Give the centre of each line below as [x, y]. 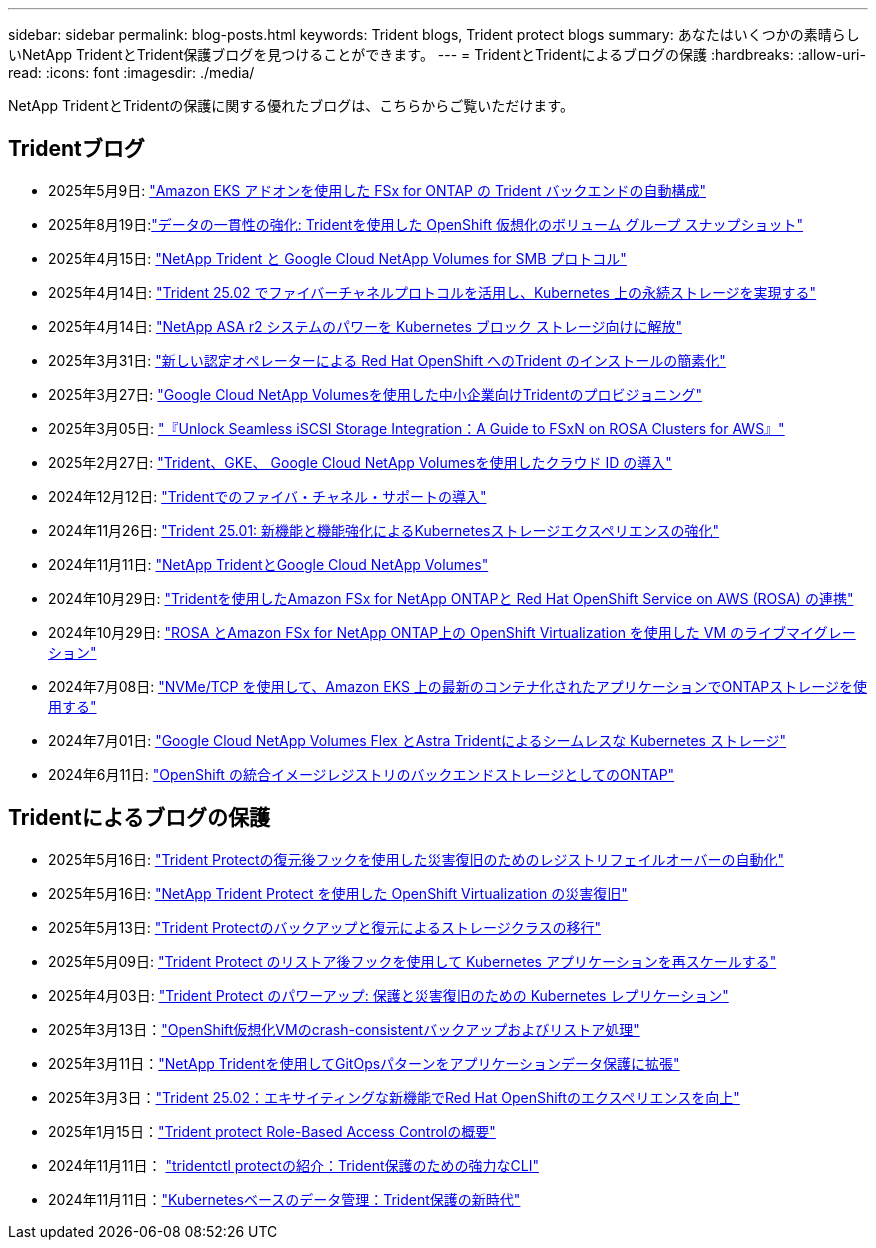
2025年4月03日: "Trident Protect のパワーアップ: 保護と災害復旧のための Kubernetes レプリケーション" [388, 995]
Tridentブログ [76, 149]
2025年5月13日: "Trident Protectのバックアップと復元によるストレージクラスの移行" [325, 927]
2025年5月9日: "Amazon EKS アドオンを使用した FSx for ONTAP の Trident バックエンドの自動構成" [377, 190]
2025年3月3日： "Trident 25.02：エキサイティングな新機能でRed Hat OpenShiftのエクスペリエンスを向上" [394, 1097]
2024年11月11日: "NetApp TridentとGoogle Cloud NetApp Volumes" [268, 564]
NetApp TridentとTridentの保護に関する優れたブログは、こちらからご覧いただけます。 [291, 105]
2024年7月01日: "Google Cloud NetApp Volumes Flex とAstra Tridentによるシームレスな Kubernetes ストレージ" [417, 740]
